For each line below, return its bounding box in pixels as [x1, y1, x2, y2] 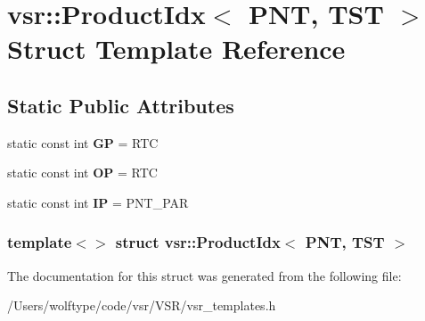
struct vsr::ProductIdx [115, 231, 281, 253]
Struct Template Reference [7, 30, 346, 67]
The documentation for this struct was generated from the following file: [7, 266, 402, 284]
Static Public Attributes [7, 91, 234, 119]
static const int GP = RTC [7, 133, 159, 152]
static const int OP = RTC [7, 163, 158, 182]
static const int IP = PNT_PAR [7, 193, 189, 211]
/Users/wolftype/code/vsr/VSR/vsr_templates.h [7, 296, 276, 315]
